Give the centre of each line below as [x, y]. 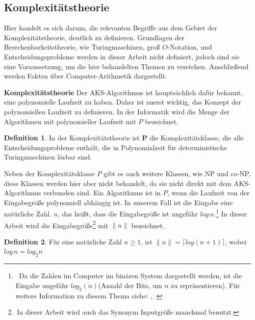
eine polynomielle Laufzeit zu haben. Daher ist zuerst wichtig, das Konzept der [123, 102]
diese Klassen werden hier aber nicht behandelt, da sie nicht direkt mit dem [118, 183]
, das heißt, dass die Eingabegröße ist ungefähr [128, 213]
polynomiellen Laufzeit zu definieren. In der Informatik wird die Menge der [117, 111]
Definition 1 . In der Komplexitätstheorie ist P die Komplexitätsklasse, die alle [124, 138]
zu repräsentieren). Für [205, 285]
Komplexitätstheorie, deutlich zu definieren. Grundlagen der [94, 37]
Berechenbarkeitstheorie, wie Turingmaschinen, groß [82, 47]
